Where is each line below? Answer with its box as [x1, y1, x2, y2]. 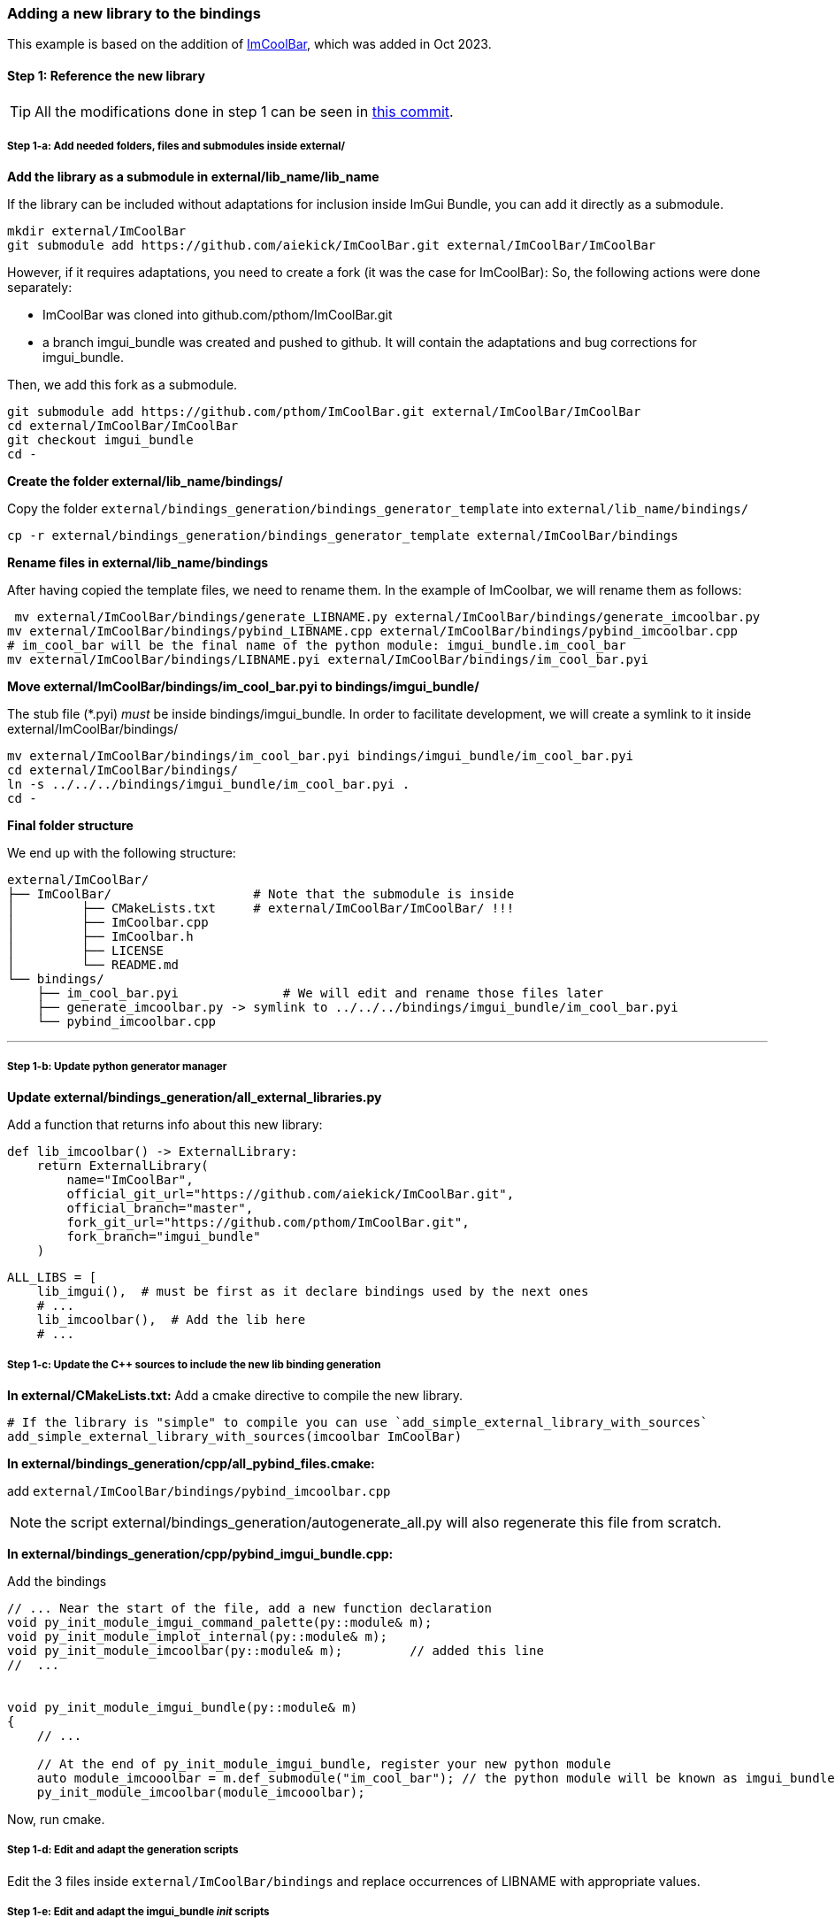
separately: [7, 280, 73, 296]
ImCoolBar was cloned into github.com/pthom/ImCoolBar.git [42, 307, 393, 323]
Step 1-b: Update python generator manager [7, 1059, 227, 1073]
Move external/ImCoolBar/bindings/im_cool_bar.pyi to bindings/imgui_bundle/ [7, 679, 479, 695]
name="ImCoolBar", [66, 1173, 194, 1188]
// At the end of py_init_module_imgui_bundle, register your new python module [36, 1756, 611, 1771]
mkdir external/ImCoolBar [7, 224, 187, 239]
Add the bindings [7, 1573, 107, 1589]
